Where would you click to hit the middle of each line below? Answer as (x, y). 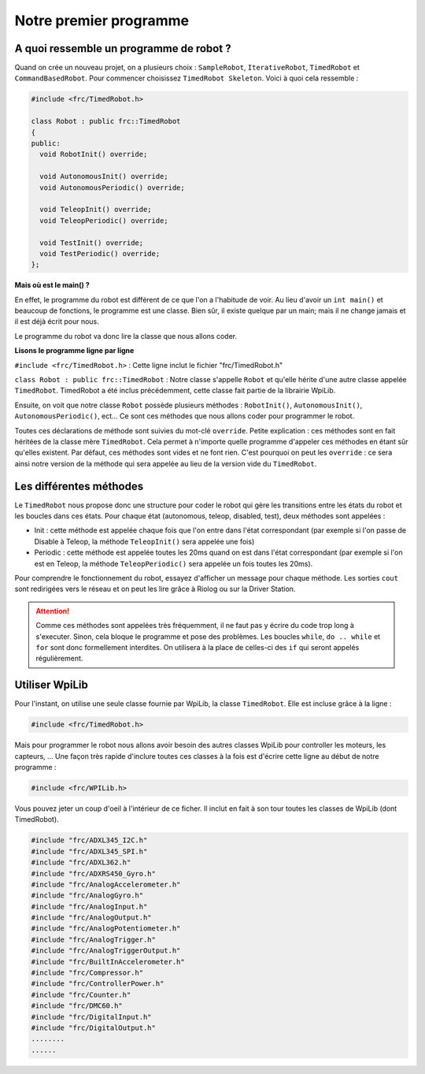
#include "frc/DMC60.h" (77, 1006)
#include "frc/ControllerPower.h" (98, 984)
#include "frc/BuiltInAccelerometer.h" (108, 962)
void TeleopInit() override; (96, 210)
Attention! (53, 611)
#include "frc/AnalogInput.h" (89, 907)
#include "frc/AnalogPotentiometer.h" (106, 929)
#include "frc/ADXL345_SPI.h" (89, 851)
